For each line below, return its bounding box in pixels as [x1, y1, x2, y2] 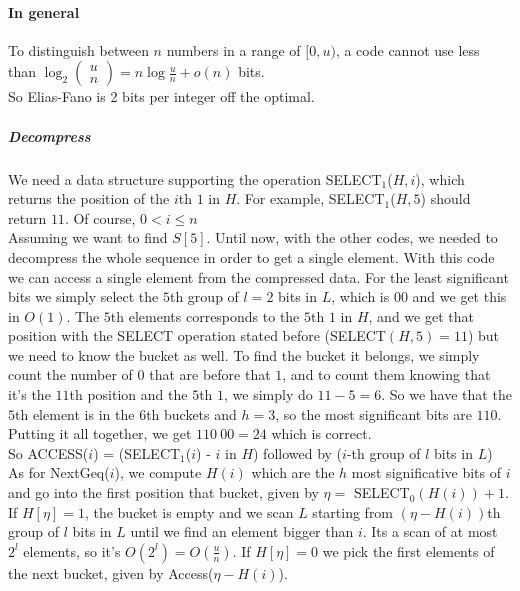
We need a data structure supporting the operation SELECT [8, 168, 382, 189]
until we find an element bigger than [130, 521, 354, 542]
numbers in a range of [166, 39, 301, 60]
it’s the [8, 384, 51, 405]
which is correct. [271, 423, 372, 444]
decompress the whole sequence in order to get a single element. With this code [8, 246, 495, 267]
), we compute [114, 462, 202, 483]
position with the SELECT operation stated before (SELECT [8, 325, 386, 346]
